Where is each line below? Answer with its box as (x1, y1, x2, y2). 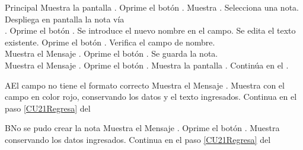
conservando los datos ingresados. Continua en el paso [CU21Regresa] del (5, 133, 271, 145)
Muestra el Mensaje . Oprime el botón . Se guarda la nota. (5, 47, 218, 60)
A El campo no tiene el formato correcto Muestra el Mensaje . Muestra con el (5, 79, 285, 91)
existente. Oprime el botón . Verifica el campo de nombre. (5, 35, 215, 48)
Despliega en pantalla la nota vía (5, 12, 125, 25)
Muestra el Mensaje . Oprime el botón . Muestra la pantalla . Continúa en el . (5, 58, 289, 71)
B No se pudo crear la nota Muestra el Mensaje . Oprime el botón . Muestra (5, 122, 280, 134)
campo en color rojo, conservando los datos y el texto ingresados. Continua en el (5, 90, 297, 103)
